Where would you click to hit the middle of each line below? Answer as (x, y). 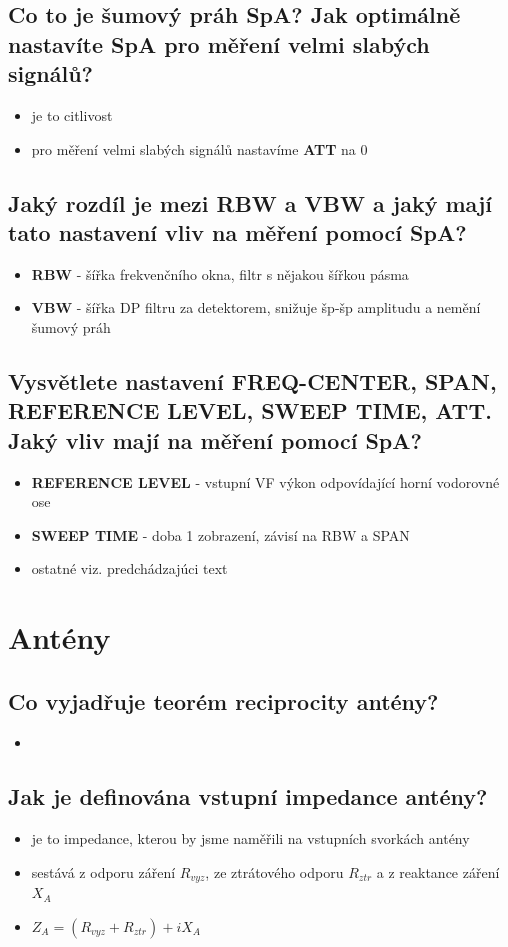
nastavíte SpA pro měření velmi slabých (219, 43)
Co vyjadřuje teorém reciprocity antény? (223, 700)
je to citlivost (72, 114)
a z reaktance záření (438, 871)
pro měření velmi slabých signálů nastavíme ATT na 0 (199, 148)
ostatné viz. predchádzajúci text (129, 568)
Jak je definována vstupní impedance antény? (248, 796)
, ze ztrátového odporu (274, 871)
